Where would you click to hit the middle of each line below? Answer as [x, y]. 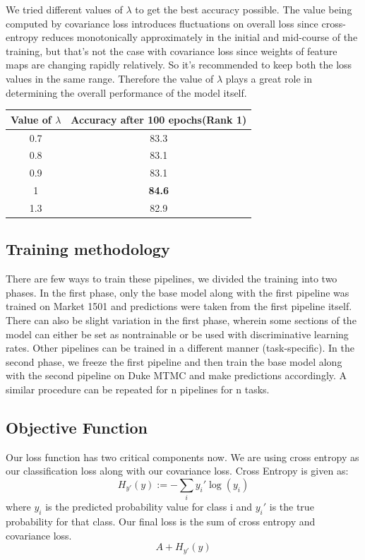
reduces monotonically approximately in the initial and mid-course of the [199, 37]
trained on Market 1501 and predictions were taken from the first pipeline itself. [179, 306]
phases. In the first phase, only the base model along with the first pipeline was [178, 292]
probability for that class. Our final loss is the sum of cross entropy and [161, 522]
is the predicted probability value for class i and [149, 507]
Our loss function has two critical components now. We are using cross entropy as [182, 457]
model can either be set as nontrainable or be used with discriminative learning [177, 334]
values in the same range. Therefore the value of [110, 78]
